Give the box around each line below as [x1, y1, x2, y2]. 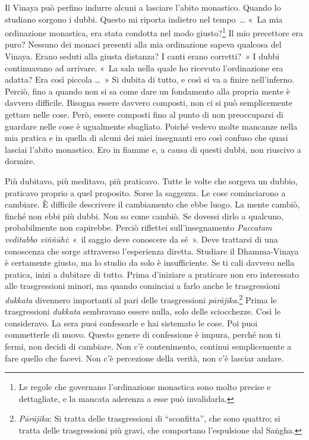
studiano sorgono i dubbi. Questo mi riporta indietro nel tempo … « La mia [5, 12, 283, 25]
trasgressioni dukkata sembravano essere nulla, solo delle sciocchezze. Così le [5, 305, 281, 318]
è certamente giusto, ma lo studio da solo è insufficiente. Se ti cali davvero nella [5, 256, 295, 269]
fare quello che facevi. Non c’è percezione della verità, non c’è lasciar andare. [5, 351, 284, 364]
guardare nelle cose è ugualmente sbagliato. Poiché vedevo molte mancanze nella [5, 120, 298, 132]
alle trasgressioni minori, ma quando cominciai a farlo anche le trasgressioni [5, 279, 280, 292]
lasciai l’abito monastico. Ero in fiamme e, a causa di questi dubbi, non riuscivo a [5, 143, 301, 155]
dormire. [5, 155, 36, 167]
